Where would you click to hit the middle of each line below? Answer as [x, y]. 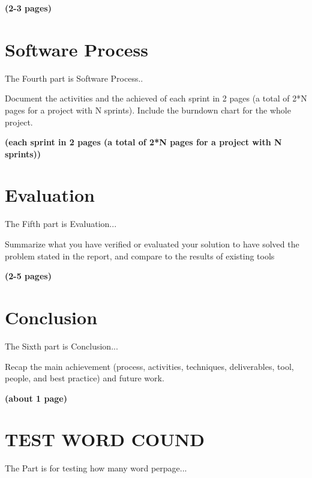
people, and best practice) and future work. [85, 378]
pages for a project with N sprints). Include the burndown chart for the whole [148, 110]
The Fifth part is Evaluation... [61, 224]
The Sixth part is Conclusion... [61, 346]
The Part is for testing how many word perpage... [96, 468]
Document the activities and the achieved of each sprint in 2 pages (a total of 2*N [156, 98]
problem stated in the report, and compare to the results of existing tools [140, 256]
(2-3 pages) [28, 8]
